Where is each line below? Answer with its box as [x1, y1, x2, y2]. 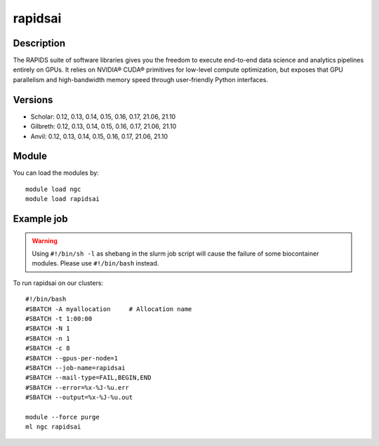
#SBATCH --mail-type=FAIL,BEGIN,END [25, 374, 152, 382]
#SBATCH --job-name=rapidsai [25, 364, 126, 372]
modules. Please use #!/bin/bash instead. [32, 259, 159, 268]
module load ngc [25, 185, 81, 193]
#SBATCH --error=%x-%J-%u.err [25, 383, 130, 391]
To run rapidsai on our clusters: [13, 278, 104, 287]
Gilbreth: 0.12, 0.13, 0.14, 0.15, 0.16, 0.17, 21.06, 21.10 [30, 122, 177, 131]
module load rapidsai [25, 195, 100, 203]
